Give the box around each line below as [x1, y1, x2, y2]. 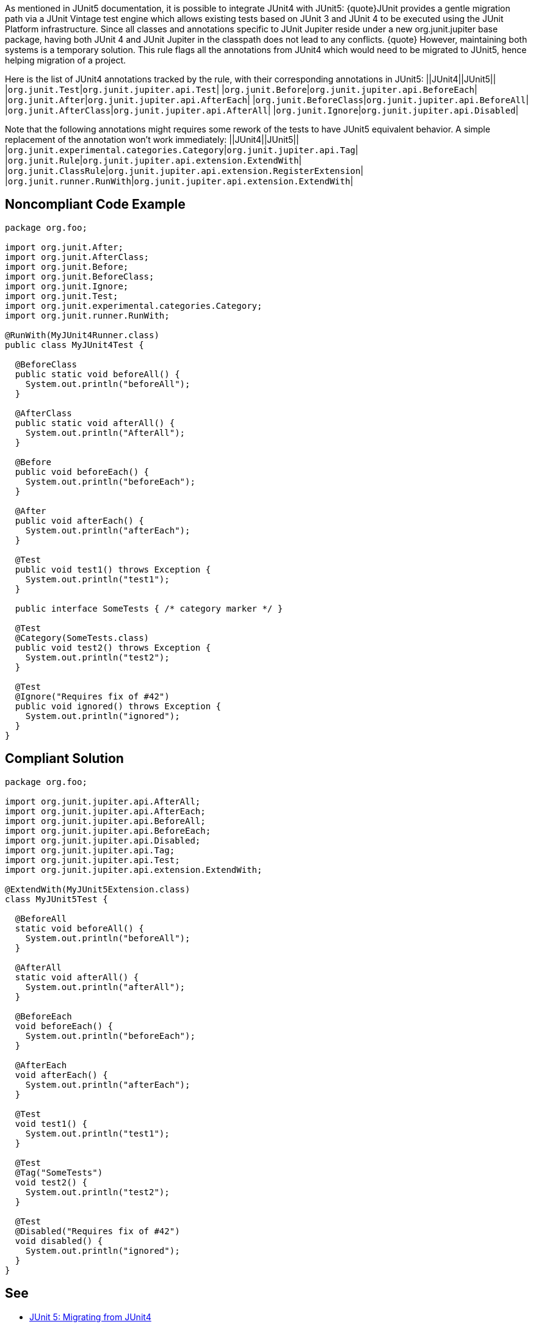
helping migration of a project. [5, 55, 126, 65]
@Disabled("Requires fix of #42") [15, 1226, 180, 1236]
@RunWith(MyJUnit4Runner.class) [5, 330, 159, 340]
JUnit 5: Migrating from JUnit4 [29, 1311, 151, 1322]
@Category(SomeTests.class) [15, 632, 150, 643]
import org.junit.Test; [5, 291, 118, 301]
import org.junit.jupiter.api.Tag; [5, 845, 175, 855]
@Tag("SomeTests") [15, 1167, 103, 1177]
